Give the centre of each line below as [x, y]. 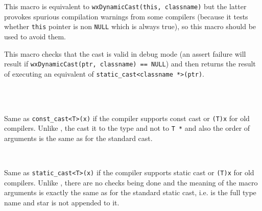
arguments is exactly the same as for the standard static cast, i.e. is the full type [130, 192]
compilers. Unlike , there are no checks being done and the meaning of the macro [131, 182]
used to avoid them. [35, 36]
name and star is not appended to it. [62, 202]
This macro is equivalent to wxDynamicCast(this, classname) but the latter [125, 6]
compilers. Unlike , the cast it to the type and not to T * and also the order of [127, 128]
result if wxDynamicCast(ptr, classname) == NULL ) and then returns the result [130, 64]
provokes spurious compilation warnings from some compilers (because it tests [126, 16]
